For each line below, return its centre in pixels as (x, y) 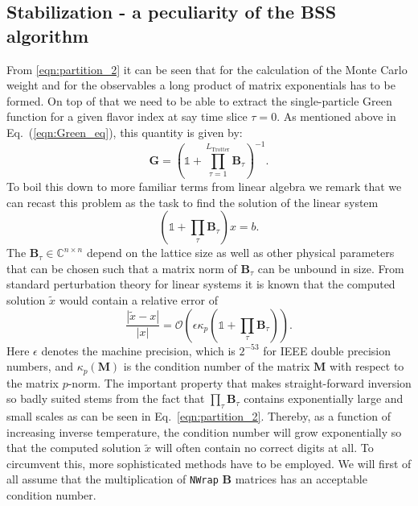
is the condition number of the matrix (217, 366)
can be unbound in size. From (331, 268)
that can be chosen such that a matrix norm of (122, 268)
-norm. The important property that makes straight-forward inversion (240, 382)
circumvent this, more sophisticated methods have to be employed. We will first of (209, 463)
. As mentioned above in (336, 116)
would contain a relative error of (138, 299)
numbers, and (40, 366)
